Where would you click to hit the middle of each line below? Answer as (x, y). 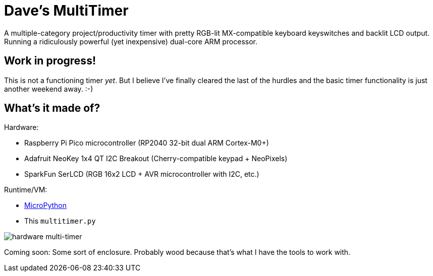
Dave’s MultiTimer (66, 11)
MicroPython (46, 205)
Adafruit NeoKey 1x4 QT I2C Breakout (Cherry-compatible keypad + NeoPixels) (156, 159)
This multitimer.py (60, 221)
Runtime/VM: (26, 190)
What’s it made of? (52, 108)
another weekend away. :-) (49, 89)
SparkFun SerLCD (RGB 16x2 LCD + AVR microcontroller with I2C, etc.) (142, 174)
